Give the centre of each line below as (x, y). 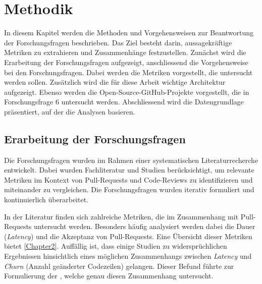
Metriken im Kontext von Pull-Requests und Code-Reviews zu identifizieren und (128, 179)
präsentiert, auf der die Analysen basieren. (70, 111)
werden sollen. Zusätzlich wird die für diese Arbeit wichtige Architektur (115, 82)
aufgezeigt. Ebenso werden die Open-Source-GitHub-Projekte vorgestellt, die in (127, 92)
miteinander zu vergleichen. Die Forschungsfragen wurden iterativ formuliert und (129, 189)
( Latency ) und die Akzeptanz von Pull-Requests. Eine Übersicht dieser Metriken (128, 236)
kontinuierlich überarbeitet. (46, 200)
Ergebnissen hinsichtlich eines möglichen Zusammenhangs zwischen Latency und (128, 256)
